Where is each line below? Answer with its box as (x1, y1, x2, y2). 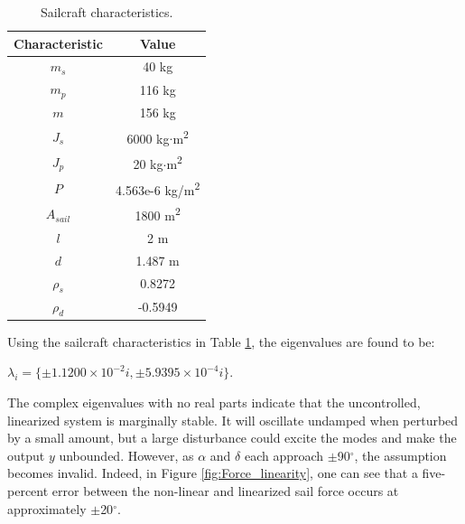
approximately (7, 499, 87, 518)
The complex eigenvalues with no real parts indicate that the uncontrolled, (7, 393, 421, 412)
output (7, 445, 45, 464)
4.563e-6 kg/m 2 (116, 177, 200, 199)
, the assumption (354, 445, 447, 464)
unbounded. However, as (59, 445, 194, 464)
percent (7, 482, 49, 501)
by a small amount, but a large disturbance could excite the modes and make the (7, 428, 457, 447)
